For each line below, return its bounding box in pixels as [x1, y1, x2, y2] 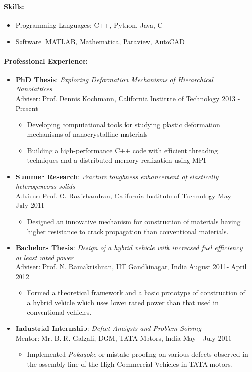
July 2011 [15, 200, 44, 210]
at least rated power [15, 252, 74, 262]
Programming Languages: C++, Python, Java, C [15, 20, 163, 30]
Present [15, 103, 38, 113]
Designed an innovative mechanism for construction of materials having [27, 216, 241, 226]
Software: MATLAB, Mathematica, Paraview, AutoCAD [15, 36, 185, 46]
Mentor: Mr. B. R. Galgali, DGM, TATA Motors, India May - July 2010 [15, 332, 232, 343]
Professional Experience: [4, 55, 88, 66]
